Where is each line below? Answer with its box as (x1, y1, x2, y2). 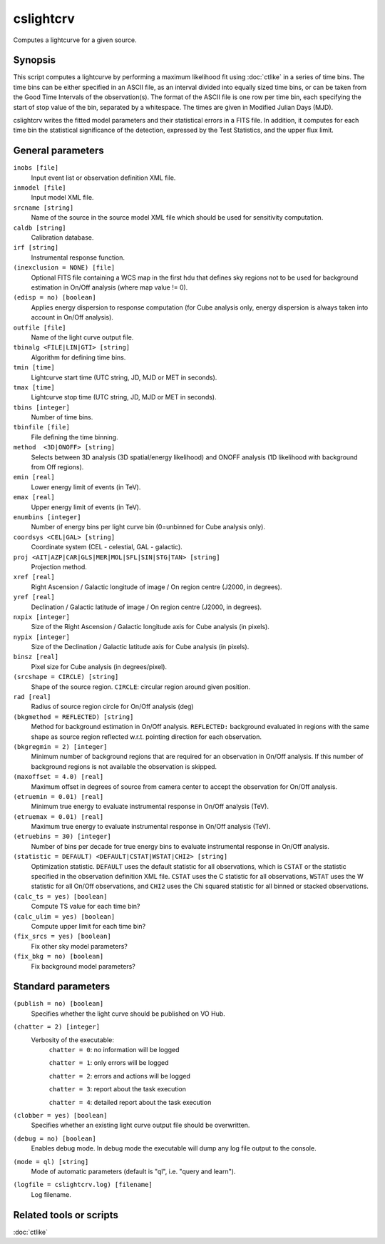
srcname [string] (13, 203, 74, 212)
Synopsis (13, 54, 56, 66)
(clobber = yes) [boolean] (13, 1111, 108, 1119)
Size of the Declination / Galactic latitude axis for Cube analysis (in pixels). (31, 643, 250, 651)
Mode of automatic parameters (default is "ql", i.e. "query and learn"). (31, 1167, 236, 1176)
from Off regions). (31, 463, 84, 471)
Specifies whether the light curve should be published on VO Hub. (31, 1009, 226, 1018)
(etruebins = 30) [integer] (13, 832, 112, 841)
